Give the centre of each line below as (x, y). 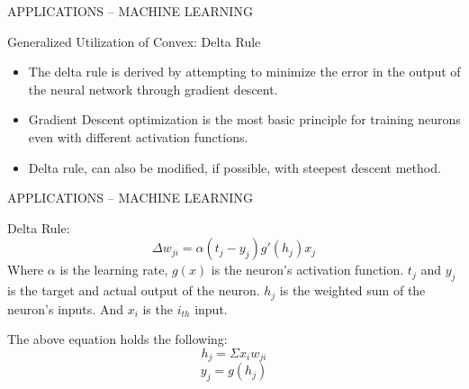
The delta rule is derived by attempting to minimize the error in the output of (244, 72)
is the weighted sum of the (352, 290)
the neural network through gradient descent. (153, 89)
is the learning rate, (114, 270)
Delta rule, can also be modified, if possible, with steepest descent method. (234, 167)
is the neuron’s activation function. (307, 270)
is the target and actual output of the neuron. (134, 290)
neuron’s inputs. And (65, 308)
